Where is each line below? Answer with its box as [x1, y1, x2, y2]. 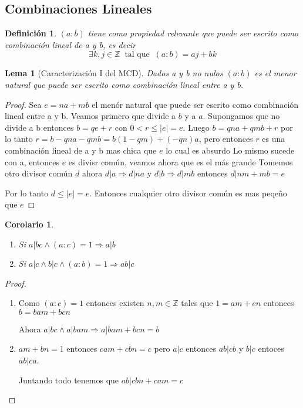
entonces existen [86, 297, 144, 309]
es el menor [254, 67, 297, 79]
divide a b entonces [5, 121, 74, 133]
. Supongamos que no [203, 110, 280, 122]
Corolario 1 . [5, 217, 54, 230]
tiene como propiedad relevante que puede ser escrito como [87, 27, 299, 39]
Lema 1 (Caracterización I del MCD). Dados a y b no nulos [5, 67, 223, 79]
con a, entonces [5, 155, 60, 168]
